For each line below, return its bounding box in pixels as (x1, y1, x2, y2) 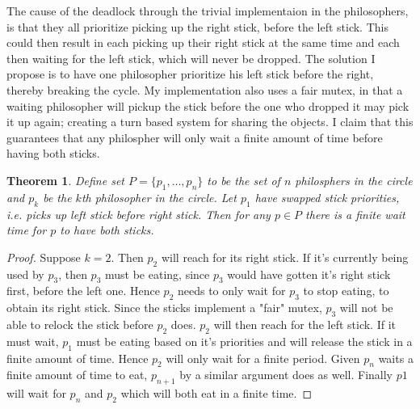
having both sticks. (6, 145, 100, 162)
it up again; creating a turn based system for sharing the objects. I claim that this (6, 113, 414, 130)
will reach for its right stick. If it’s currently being (161, 248, 409, 265)
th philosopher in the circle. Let (81, 188, 237, 205)
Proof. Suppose (6, 248, 81, 265)
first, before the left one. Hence (6, 282, 160, 299)
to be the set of (207, 171, 280, 188)
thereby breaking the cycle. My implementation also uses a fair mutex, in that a (6, 81, 403, 98)
